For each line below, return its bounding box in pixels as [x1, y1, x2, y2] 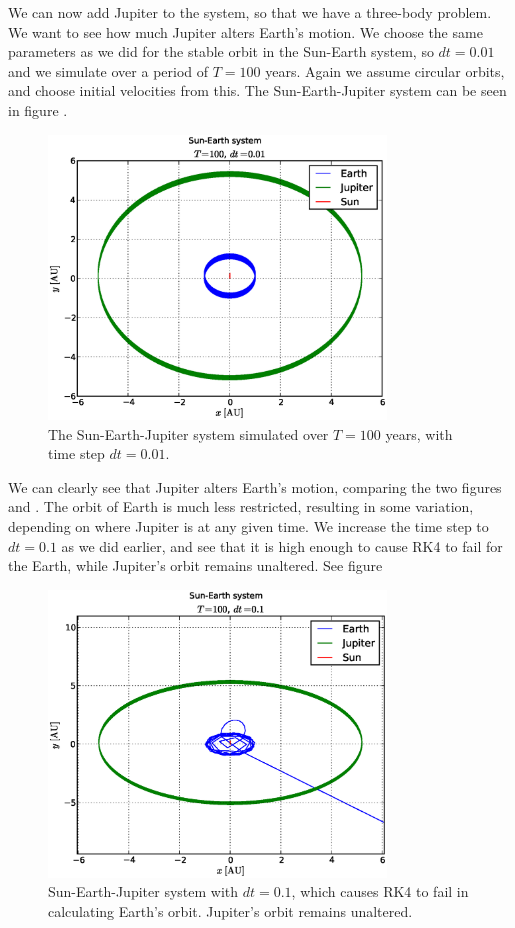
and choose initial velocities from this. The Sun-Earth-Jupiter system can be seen [8, 80, 507, 101]
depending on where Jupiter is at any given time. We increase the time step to [8, 516, 489, 537]
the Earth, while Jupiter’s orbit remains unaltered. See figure [8, 555, 383, 576]
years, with [385, 423, 453, 444]
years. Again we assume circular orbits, [265, 60, 505, 81]
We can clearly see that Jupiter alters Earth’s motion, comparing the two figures [8, 476, 502, 497]
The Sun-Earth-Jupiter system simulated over [48, 423, 329, 444]
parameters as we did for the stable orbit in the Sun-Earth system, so [8, 41, 434, 62]
